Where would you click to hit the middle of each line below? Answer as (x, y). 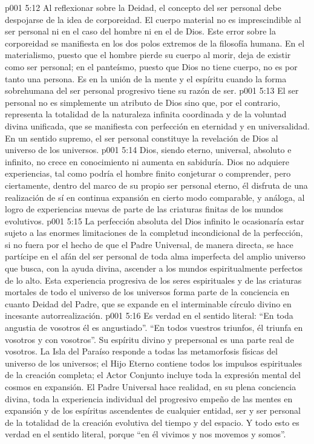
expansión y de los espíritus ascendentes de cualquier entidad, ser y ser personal (153, 410)
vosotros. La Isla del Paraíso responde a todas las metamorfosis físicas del (141, 351)
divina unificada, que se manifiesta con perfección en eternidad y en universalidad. (157, 126)
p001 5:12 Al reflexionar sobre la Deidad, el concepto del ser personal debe (143, 7)
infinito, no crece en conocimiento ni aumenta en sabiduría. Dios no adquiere (147, 161)
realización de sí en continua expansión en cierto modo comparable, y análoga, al (155, 197)
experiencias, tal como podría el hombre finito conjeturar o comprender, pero (148, 173)
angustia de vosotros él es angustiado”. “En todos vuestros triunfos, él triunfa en (154, 328)
